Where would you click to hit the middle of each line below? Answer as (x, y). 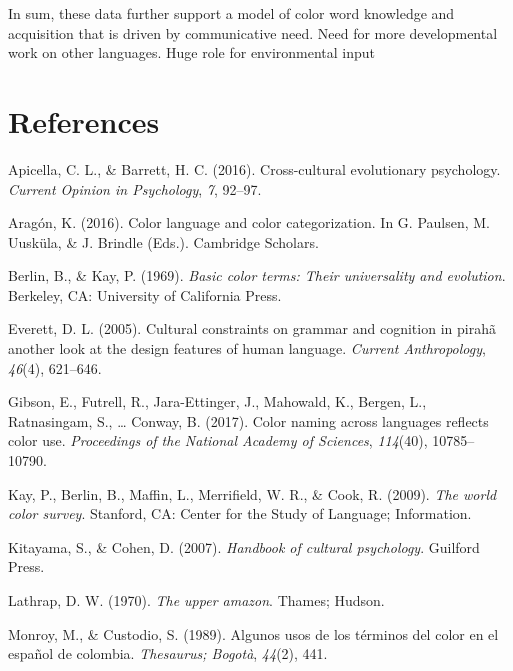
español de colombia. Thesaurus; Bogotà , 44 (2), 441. (168, 653)
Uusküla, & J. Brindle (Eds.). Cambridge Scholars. (163, 241)
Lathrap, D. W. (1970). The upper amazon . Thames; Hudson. (196, 600)
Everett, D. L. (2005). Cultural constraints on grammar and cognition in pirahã (252, 328)
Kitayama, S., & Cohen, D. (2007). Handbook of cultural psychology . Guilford (244, 546)
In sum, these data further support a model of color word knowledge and (231, 13)
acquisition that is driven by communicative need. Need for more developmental (253, 32)
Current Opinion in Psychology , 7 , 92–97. (135, 188)
